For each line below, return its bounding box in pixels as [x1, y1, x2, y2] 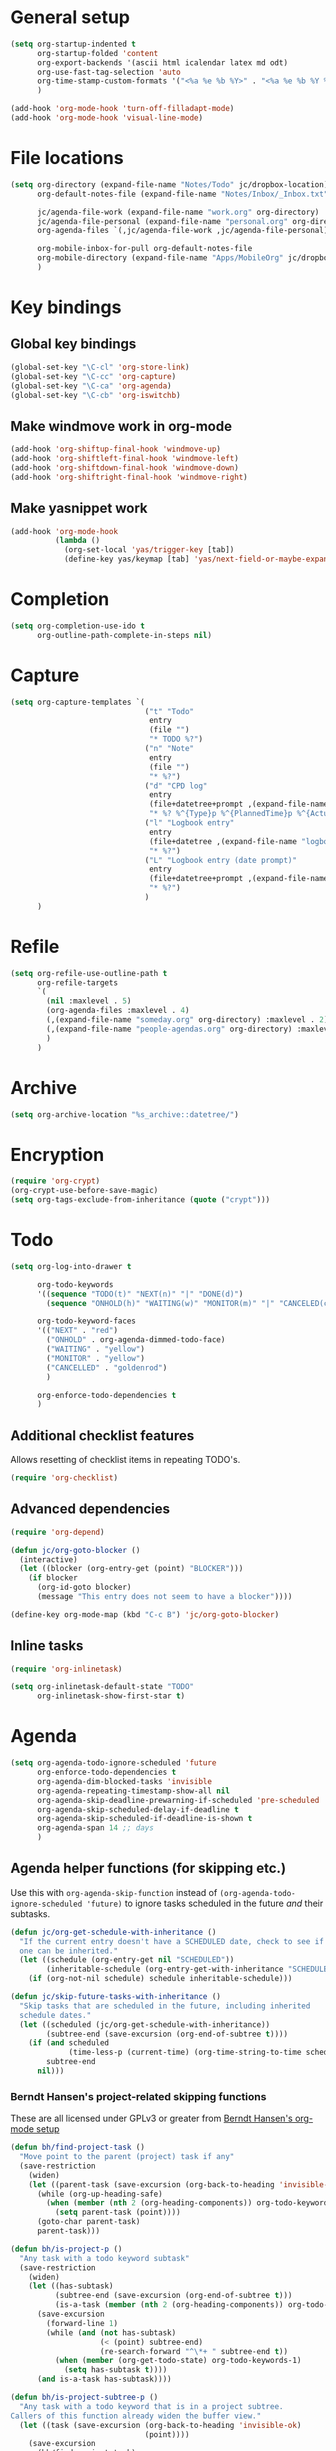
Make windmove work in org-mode [10, 417, 233, 435]
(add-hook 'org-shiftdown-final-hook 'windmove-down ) [10, 462, 240, 473]
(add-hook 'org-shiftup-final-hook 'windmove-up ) [10, 444, 222, 455]
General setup [10, 6, 130, 29]
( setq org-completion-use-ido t [10, 621, 145, 631]
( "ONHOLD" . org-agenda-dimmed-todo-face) [46, 1335, 226, 1345]
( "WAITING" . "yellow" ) [46, 1344, 145, 1354]
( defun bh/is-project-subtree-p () [10, 2392, 159, 2403]
